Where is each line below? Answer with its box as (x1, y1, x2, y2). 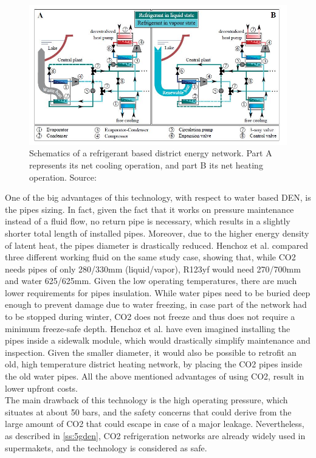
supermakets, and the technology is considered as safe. (5, 441, 207, 454)
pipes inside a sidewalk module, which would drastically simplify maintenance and (5, 334, 311, 347)
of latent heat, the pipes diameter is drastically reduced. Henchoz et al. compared (5, 238, 308, 251)
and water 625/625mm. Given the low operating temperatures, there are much (5, 274, 297, 287)
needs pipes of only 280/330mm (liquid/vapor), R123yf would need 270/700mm (5, 262, 301, 275)
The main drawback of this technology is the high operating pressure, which (5, 394, 288, 406)
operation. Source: (29, 170, 97, 183)
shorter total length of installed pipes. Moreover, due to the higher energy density (5, 226, 309, 239)
